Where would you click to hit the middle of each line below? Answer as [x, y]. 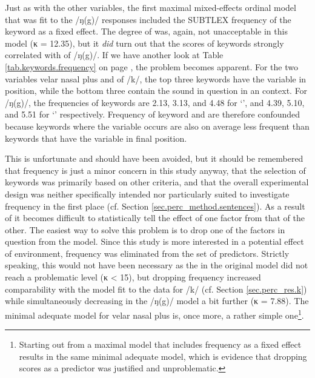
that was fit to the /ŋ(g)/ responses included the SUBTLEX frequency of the [148, 19]
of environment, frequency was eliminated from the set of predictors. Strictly [147, 253]
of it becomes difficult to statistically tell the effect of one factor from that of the [155, 218]
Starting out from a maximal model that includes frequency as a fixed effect [160, 344]
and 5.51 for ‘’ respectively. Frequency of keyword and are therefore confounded [153, 114]
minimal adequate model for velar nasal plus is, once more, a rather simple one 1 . [154, 314]
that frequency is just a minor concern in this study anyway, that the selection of [155, 170]
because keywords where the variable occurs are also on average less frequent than [157, 126]
